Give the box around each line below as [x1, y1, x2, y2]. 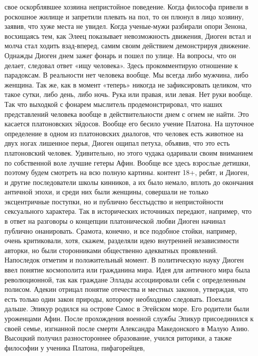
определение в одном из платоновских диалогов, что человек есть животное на [4, 128, 244, 138]
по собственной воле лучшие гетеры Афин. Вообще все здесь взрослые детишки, [4, 157, 251, 168]
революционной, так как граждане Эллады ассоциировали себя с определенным [4, 274, 246, 284]
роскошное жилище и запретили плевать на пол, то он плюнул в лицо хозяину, [4, 11, 244, 21]
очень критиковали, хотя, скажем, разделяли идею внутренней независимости [4, 235, 239, 246]
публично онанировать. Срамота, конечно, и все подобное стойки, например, [4, 225, 237, 236]
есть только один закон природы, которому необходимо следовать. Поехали [4, 293, 232, 304]
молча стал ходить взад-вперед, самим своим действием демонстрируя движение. [4, 40, 251, 51]
